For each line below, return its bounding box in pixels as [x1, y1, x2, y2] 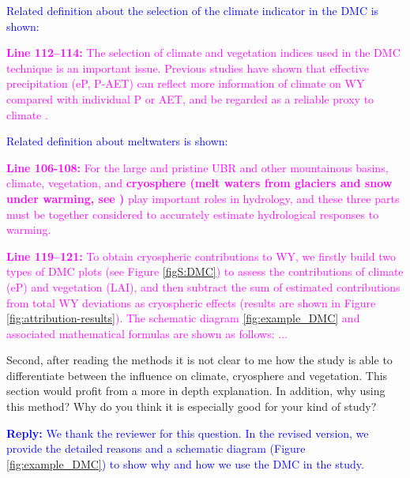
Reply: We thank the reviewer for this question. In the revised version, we [6, 424, 369, 441]
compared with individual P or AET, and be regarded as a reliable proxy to [6, 90, 374, 107]
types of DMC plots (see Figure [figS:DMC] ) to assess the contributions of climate [6, 263, 404, 280]
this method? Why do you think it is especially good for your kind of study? [6, 398, 377, 415]
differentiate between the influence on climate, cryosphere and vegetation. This [6, 367, 388, 383]
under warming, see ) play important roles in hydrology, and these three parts [6, 190, 400, 206]
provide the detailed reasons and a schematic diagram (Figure [6, 440, 306, 457]
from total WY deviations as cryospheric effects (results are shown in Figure [6, 294, 376, 311]
